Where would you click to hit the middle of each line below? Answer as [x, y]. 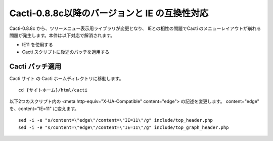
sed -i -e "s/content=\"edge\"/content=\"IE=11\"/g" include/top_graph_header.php [124, 127]
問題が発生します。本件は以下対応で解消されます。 [62, 35]
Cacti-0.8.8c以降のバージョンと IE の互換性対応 [109, 13]
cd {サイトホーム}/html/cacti [53, 90]
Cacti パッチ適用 [35, 66]
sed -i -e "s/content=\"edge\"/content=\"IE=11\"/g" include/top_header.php [116, 120]
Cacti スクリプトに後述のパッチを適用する [66, 52]
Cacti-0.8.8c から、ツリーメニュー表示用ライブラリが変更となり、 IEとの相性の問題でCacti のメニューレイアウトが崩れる [135, 28]
